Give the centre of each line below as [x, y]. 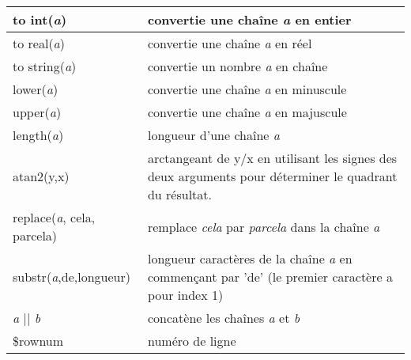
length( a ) [38, 135]
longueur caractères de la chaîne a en [250, 258]
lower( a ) [36, 89]
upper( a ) [37, 112]
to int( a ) [40, 19]
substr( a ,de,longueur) [72, 277]
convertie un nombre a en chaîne [238, 66]
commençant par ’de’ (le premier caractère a [270, 277]
